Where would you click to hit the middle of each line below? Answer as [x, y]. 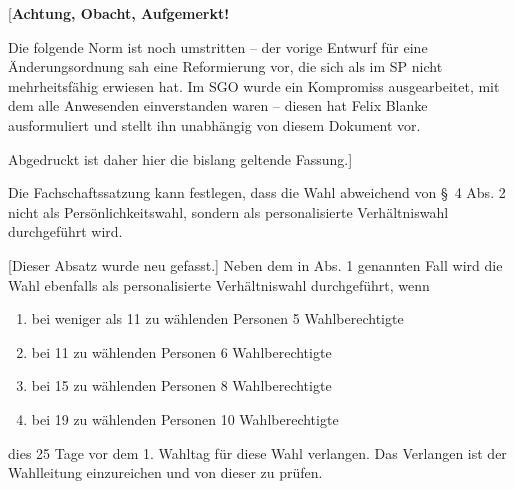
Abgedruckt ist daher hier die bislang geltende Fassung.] [180, 158]
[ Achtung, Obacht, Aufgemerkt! [119, 13]
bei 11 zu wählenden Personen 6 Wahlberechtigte [181, 351]
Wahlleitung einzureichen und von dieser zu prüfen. [165, 472]
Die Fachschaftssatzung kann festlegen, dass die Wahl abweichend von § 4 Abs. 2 [257, 192]
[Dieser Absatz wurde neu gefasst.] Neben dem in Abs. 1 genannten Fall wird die [255, 264]
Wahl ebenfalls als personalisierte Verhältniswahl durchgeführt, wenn [219, 284]
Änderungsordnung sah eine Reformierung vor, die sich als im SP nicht [225, 66]
